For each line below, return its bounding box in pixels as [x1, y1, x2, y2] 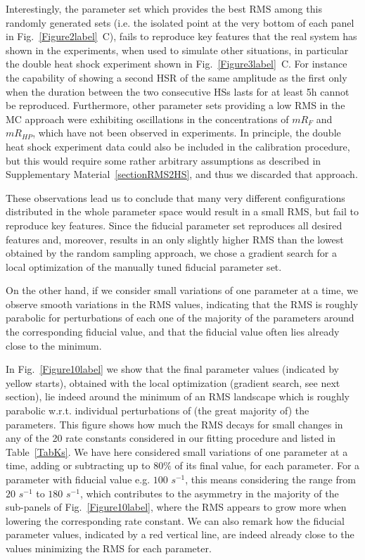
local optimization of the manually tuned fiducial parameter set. [6, 259, 282, 274]
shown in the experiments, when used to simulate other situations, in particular [6, 42, 349, 57]
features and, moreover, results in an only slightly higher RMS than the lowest [6, 231, 344, 246]
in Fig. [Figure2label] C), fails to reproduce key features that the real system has [6, 29, 357, 44]
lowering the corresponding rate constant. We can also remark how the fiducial [6, 513, 345, 528]
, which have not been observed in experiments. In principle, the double [32, 125, 341, 140]
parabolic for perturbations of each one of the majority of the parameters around [6, 310, 354, 325]
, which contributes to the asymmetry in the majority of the [79, 485, 339, 500]
